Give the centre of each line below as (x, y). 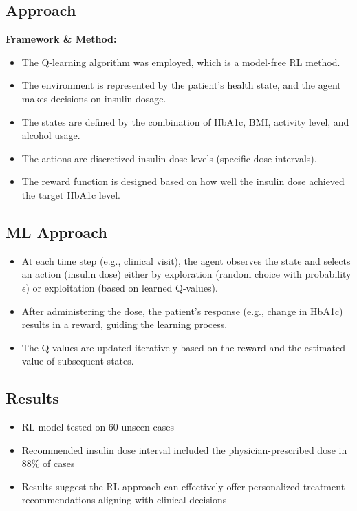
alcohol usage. (51, 135)
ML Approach (56, 231)
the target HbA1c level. (71, 194)
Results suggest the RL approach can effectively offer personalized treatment (183, 486)
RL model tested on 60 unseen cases (98, 427)
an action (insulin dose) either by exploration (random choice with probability (186, 274)
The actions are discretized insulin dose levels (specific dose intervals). (169, 158)
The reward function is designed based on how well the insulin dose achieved (183, 181)
